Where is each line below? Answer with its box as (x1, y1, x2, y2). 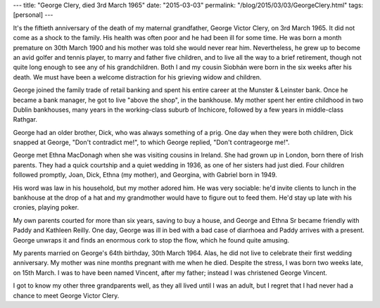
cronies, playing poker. (13, 203, 80, 212)
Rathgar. (13, 115, 38, 124)
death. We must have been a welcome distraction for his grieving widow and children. (13, 72, 262, 81)
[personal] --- (13, 11, 53, 19)
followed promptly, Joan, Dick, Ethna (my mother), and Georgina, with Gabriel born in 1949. (13, 171, 277, 179)
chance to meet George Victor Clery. (13, 291, 120, 300)
